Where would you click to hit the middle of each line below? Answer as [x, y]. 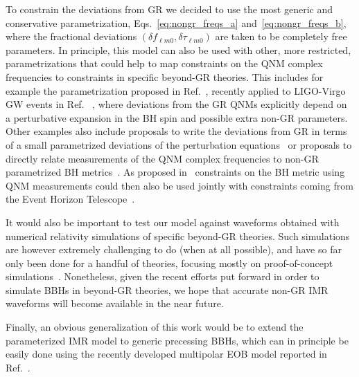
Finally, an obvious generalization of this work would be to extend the [155, 327]
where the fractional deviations [71, 36]
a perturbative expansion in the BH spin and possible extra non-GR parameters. [177, 117]
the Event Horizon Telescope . [70, 199]
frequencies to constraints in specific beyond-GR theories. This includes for [165, 76]
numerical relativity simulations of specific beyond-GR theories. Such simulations [178, 236]
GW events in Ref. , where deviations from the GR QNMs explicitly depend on [176, 104]
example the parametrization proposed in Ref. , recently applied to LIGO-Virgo [176, 90]
